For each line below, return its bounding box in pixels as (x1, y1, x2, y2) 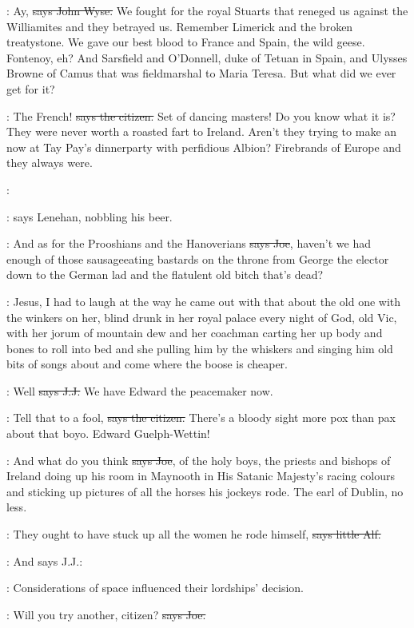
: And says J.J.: (6, 552, 83, 569)
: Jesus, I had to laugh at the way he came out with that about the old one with (6, 292, 401, 309)
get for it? (6, 80, 55, 97)
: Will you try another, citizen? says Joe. (6, 606, 206, 622)
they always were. (6, 154, 93, 171)
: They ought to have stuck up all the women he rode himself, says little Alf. (6, 526, 381, 543)
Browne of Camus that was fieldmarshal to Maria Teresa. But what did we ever (6, 65, 396, 81)
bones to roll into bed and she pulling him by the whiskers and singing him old (6, 340, 393, 356)
